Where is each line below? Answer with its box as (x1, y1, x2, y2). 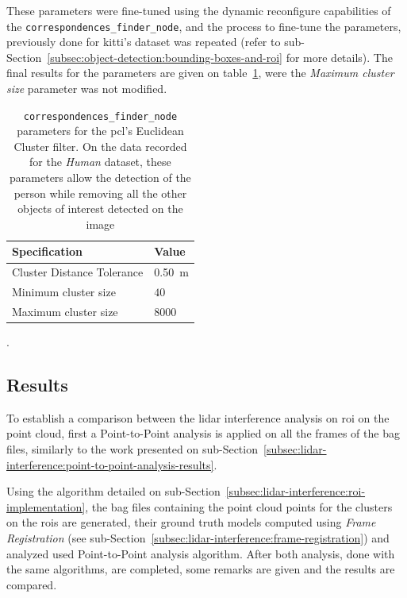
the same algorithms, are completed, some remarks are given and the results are (6, 561, 395, 577)
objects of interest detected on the (17, 200, 183, 217)
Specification (12, 243, 83, 260)
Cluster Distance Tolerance (12, 264, 144, 280)
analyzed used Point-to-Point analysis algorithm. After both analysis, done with (6, 545, 395, 561)
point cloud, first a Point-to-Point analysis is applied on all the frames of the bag (6, 425, 400, 442)
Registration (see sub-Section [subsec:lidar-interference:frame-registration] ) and (6, 530, 390, 546)
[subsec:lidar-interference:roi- (225, 483, 366, 500)
